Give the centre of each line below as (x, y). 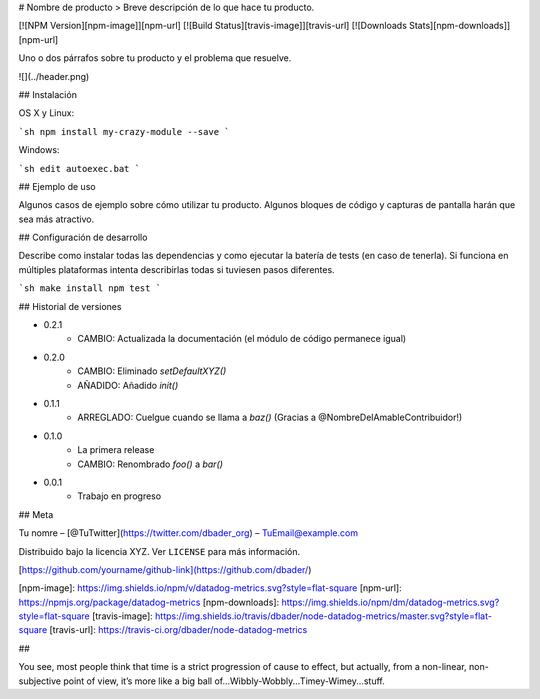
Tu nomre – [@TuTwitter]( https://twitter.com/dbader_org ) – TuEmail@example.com (188, 533)
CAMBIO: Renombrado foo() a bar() (150, 464)
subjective (40, 681)
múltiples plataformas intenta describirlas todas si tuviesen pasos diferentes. (176, 269)
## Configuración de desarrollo (83, 237)
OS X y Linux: (46, 113)
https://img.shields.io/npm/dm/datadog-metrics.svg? (390, 602)
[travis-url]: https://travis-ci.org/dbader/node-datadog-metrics (178, 630)
